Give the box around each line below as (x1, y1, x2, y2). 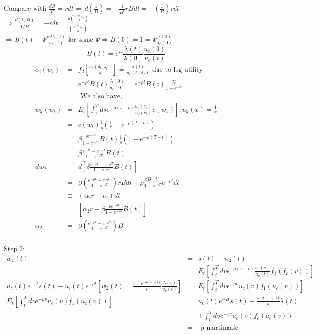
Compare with (4, 3, 47, 13)
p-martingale (200, 324, 238, 331)
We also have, (80, 93, 122, 100)
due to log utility (152, 66, 203, 73)
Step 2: (4, 243, 25, 253)
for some (68, 34, 93, 44)
